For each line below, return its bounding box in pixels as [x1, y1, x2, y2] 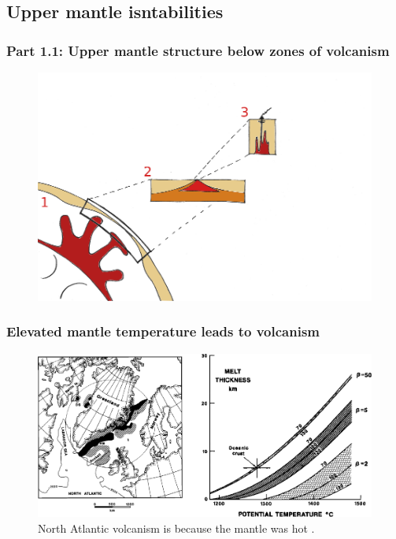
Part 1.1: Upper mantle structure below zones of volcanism [6, 40, 390, 60]
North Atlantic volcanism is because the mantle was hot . [38, 519, 315, 536]
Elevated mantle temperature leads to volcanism [6, 322, 320, 341]
